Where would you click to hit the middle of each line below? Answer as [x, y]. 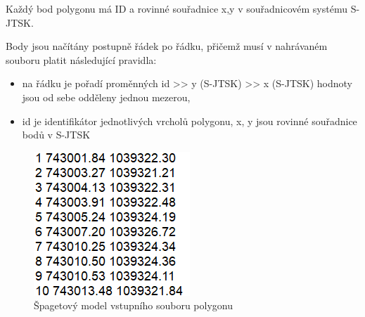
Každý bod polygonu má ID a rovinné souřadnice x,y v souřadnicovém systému [177, 8]
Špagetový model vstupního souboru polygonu [133, 305]
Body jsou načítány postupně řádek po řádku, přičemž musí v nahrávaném [167, 46]
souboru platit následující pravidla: [81, 59]
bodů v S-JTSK [56, 135]
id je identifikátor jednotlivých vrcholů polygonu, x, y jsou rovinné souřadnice [190, 121]
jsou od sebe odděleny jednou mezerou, [106, 97]
